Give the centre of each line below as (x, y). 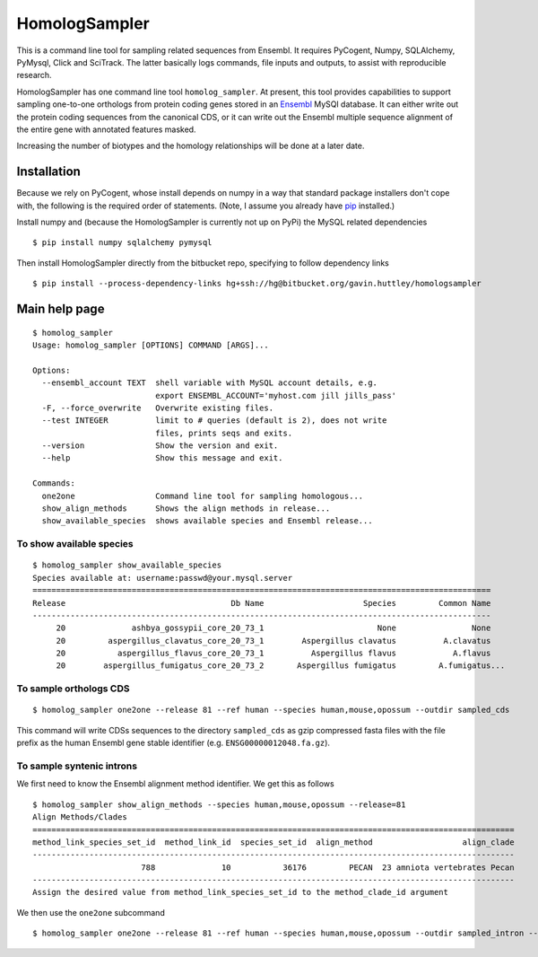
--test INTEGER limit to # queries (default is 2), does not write (214, 421)
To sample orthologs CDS (73, 689)
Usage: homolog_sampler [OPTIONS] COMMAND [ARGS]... (151, 345)
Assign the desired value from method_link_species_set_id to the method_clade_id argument (240, 892)
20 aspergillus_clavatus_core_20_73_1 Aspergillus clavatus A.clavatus (273, 641)
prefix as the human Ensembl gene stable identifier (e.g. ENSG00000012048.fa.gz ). (174, 743)
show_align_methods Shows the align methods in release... (186, 509)
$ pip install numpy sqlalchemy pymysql (122, 243)
